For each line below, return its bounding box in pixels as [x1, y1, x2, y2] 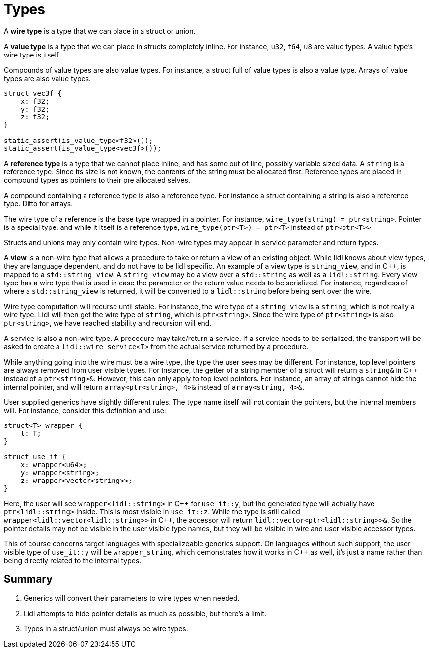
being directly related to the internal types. [4, 556, 142, 565]
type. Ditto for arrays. [4, 199, 73, 208]
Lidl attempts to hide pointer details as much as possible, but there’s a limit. [24, 609, 267, 618]
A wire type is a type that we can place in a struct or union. [4, 27, 196, 35]
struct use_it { [4, 453, 66, 461]
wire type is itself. [4, 50, 61, 59]
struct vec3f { [4, 89, 62, 97]
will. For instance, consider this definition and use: [4, 406, 166, 415]
